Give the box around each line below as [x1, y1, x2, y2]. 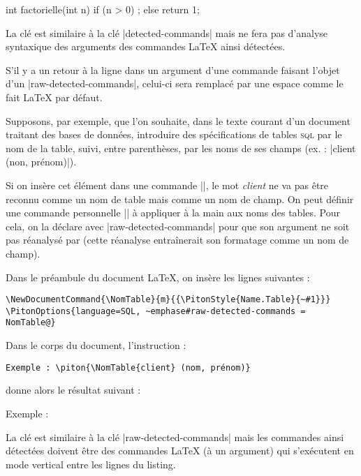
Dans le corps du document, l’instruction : [6, 338, 186, 352]
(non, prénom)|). [6, 154, 77, 169]
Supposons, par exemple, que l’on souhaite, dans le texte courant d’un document [6, 113, 351, 128]
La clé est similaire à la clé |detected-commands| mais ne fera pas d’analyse [6, 25, 328, 40]
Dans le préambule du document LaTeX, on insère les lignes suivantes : [6, 269, 310, 284]
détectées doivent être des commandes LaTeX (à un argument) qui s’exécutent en [6, 443, 354, 458]
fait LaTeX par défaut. [6, 89, 103, 104]
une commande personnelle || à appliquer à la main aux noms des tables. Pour [6, 205, 340, 220]
